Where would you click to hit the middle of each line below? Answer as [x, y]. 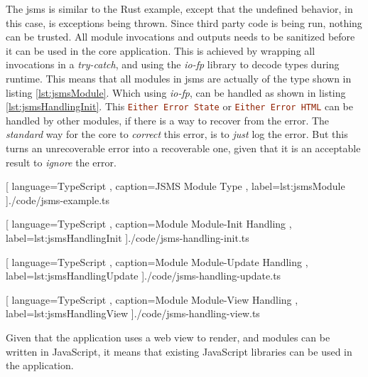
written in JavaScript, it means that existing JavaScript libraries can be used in [179, 351]
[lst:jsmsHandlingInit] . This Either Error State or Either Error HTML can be [180, 106]
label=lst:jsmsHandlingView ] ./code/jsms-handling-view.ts [133, 313]
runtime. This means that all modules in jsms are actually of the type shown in [179, 78]
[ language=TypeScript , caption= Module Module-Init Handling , [149, 224]
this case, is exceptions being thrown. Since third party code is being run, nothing [184, 22]
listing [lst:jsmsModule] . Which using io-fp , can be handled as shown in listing [176, 92]
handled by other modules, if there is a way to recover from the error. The [168, 120]
